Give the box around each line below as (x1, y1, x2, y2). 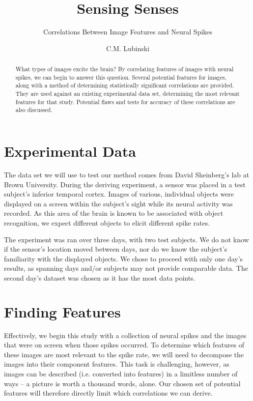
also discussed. (15, 106, 53, 114)
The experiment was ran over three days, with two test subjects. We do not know (4, 234, 249, 244)
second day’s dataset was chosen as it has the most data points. (4, 272, 196, 283)
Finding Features (4, 301, 121, 321)
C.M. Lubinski (106, 43, 150, 53)
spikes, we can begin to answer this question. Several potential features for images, (15, 73, 227, 81)
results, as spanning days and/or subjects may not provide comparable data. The (4, 263, 248, 273)
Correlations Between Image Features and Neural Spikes (43, 27, 213, 37)
